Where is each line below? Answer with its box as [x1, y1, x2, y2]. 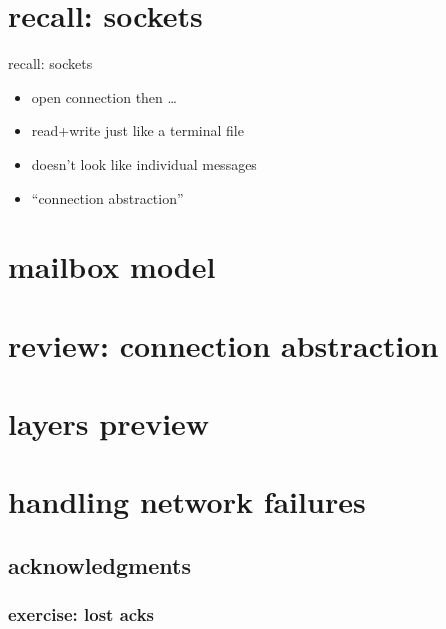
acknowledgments [8, 549, 191, 580]
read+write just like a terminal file [31, 120, 244, 141]
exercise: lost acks [8, 602, 155, 627]
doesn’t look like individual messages [31, 153, 257, 174]
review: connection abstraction [8, 324, 439, 365]
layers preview [8, 403, 210, 444]
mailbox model [8, 246, 216, 287]
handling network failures [8, 481, 366, 522]
